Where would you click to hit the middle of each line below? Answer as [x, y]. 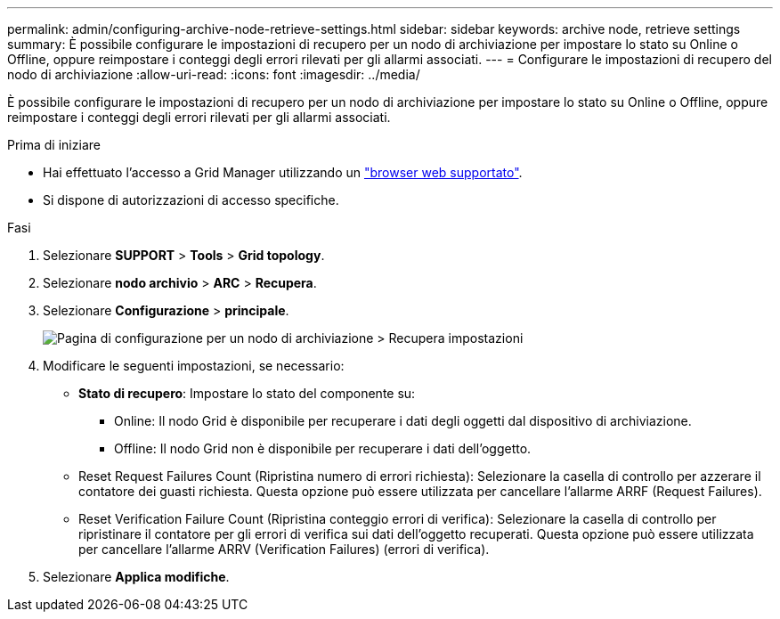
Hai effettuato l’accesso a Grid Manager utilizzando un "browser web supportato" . [283, 172]
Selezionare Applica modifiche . [136, 577]
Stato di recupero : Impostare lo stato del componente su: [247, 393]
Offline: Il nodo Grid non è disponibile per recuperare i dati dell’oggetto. [323, 448]
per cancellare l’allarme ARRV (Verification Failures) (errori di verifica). [284, 549]
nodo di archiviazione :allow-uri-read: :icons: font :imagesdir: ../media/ [214, 74]
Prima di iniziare [54, 145]
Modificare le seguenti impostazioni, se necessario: [194, 366]
